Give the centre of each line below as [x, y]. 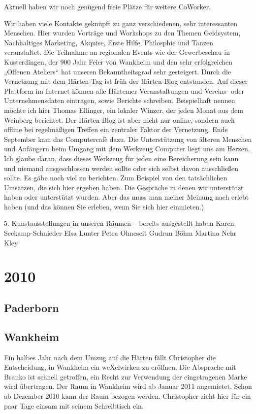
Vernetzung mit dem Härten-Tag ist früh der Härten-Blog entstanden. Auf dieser [126, 81]
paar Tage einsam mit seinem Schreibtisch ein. [74, 405]
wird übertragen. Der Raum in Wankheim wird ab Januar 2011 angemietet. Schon [128, 386]
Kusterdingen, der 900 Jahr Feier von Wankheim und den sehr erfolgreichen [118, 61]
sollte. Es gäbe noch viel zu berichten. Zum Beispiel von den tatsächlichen [116, 178]
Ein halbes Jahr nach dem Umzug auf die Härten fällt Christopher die [110, 357]
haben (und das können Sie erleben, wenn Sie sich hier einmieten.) [104, 206]
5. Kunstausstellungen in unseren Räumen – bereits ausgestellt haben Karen [119, 223]
